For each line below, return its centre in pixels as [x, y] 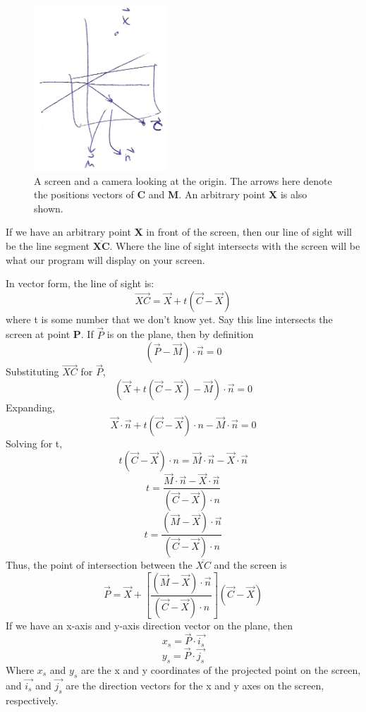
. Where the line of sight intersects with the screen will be [235, 245]
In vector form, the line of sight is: [80, 283]
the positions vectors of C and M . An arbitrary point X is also [171, 194]
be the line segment [48, 245]
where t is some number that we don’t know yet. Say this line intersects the [169, 319]
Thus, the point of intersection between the [99, 565]
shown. [49, 208]
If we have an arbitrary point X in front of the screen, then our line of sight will [179, 232]
